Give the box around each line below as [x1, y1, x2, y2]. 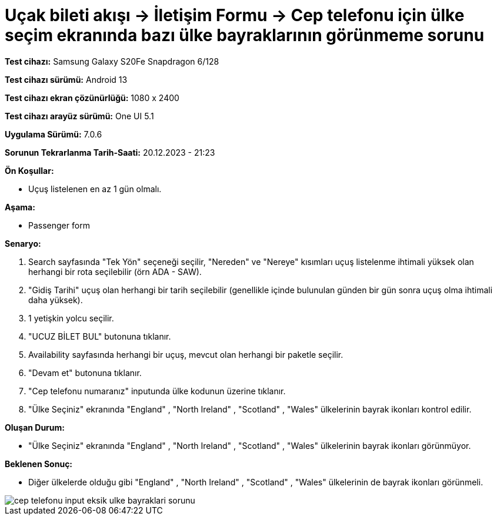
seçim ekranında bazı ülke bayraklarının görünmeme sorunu [5, 25, 485, 45]
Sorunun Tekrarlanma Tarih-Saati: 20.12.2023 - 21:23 [5, 147, 215, 157]
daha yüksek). [28, 294, 83, 305]
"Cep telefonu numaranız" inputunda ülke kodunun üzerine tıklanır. [28, 385, 286, 396]
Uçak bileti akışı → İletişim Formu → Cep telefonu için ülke [5, 5, 465, 25]
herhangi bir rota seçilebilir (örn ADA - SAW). [28, 266, 202, 277]
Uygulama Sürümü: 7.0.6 [5, 129, 102, 139]
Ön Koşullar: [5, 165, 54, 176]
